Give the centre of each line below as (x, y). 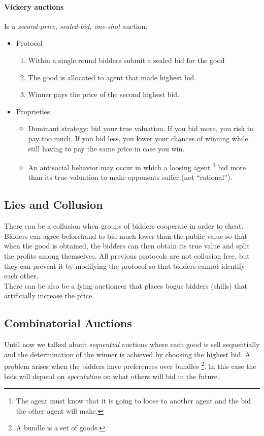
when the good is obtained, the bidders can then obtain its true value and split (127, 246)
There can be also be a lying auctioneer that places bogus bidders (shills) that (126, 285)
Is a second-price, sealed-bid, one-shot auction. (76, 26)
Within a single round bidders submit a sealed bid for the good (126, 60)
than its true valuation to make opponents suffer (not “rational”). (130, 177)
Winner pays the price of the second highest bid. (104, 94)
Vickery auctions (34, 6)
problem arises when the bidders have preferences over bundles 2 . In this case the (130, 365)
